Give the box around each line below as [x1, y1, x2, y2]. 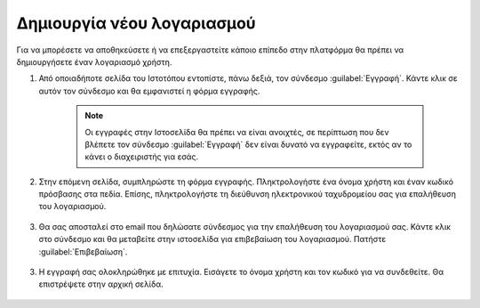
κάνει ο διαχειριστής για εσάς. [84, 151, 199, 162]
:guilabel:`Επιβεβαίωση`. [38, 246, 128, 257]
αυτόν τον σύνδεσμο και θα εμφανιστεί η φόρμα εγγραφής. [38, 85, 260, 96]
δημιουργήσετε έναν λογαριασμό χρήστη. [16, 56, 172, 67]
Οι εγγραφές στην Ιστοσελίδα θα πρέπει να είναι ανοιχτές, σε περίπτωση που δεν [84, 126, 390, 137]
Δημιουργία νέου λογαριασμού [16, 13, 257, 33]
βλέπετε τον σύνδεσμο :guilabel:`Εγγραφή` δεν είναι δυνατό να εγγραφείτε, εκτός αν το [84, 139, 412, 150]
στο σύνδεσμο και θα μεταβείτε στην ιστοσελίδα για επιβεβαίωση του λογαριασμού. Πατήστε [38, 234, 387, 245]
